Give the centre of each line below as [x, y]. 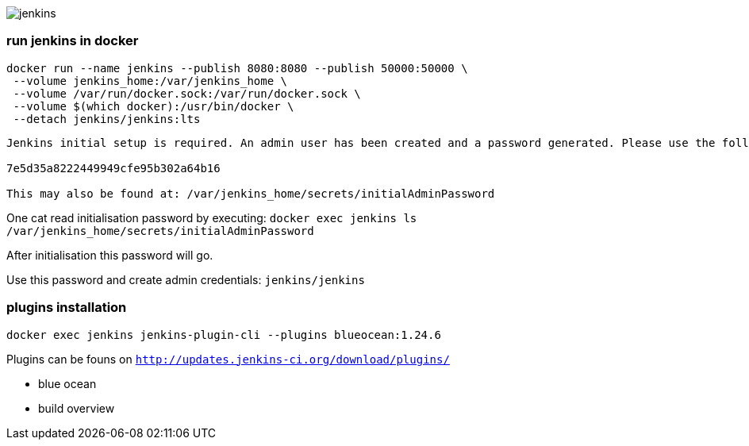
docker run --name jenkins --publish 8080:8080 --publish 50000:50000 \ [237, 68]
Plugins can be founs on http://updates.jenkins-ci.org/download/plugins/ [228, 359]
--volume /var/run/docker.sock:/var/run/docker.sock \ [187, 93]
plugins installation [67, 308]
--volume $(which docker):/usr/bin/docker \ [154, 106]
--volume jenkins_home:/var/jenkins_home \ [150, 81]
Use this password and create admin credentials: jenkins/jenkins [186, 279]
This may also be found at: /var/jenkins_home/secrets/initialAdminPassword [251, 193]
